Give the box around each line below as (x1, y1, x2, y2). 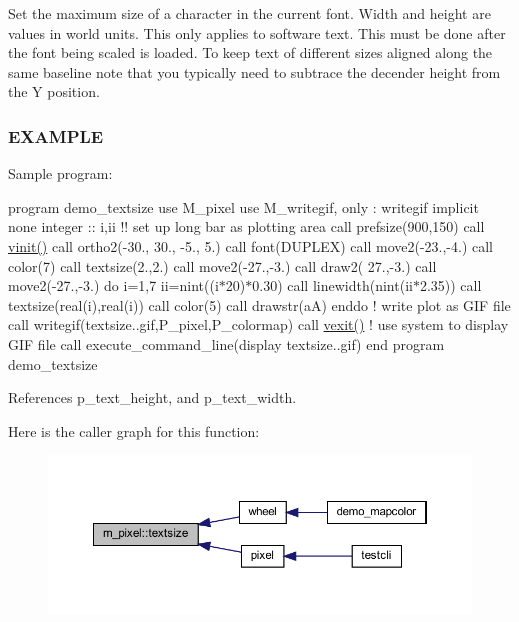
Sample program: (8, 163, 113, 184)
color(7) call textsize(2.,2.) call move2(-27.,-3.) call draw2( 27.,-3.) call (8, 255, 437, 276)
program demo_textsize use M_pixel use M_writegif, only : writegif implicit (8, 196, 479, 217)
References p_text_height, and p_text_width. (8, 387, 297, 408)
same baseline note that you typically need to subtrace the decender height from (8, 61, 501, 82)
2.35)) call (419, 275, 482, 296)
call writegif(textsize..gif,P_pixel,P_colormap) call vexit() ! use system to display (8, 314, 509, 335)
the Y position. (8, 81, 100, 102)
